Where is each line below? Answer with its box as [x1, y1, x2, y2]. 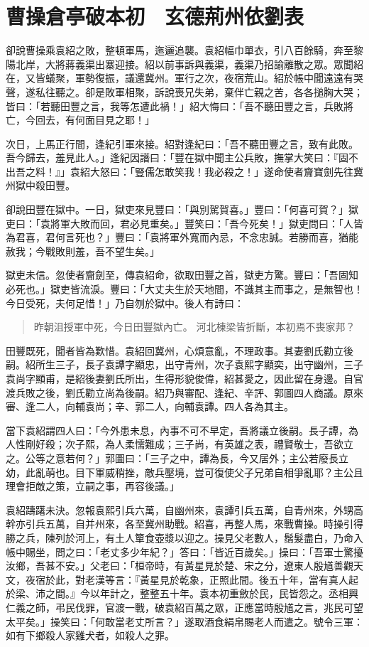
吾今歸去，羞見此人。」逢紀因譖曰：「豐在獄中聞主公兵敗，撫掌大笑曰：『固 [6, 150, 348, 165]
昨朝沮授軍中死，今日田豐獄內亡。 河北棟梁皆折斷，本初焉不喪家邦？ [33, 319, 356, 334]
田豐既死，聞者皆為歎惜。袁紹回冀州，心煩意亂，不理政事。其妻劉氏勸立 [6, 343, 343, 358]
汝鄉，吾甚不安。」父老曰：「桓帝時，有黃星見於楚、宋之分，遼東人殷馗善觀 [6, 558, 353, 573]
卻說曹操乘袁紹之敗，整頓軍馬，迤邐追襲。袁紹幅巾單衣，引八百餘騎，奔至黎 [6, 43, 363, 58]
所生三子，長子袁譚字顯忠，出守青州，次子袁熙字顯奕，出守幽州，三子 [35, 357, 363, 372]
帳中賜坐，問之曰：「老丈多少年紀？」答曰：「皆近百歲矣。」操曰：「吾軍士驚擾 [6, 544, 363, 559]
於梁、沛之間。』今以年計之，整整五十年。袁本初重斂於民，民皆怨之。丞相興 [6, 586, 358, 601]
